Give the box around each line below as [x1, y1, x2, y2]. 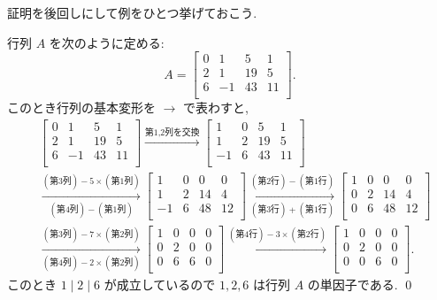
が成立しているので [103, 275, 216, 294]
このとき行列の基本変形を [7, 98, 156, 117]
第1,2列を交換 [144, 127, 200, 137]
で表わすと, [183, 98, 249, 117]
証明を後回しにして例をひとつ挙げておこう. [7, 4, 257, 21]
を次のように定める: [49, 33, 165, 51]
